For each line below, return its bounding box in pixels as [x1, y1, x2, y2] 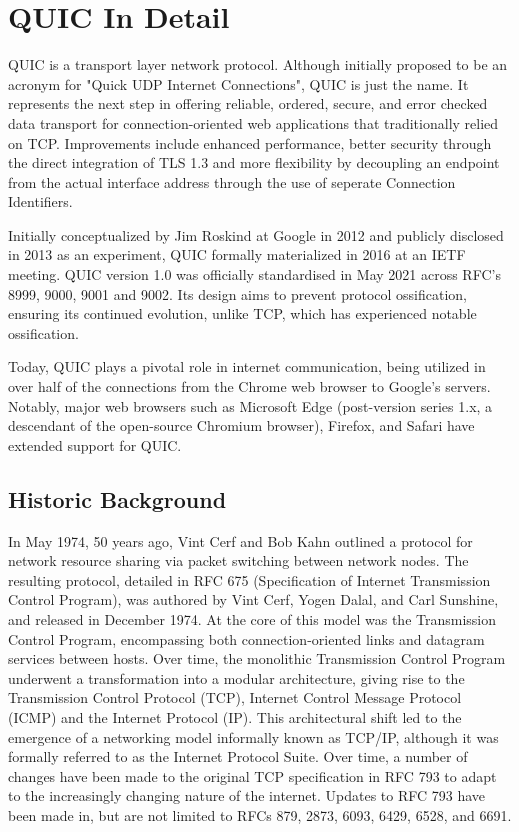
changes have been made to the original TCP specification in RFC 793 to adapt [8, 765, 497, 786]
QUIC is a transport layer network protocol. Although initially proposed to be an [8, 54, 508, 75]
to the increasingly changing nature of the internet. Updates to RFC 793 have [8, 785, 486, 806]
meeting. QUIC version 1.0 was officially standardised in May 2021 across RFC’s [8, 264, 501, 285]
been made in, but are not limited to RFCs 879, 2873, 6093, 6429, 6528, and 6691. [8, 804, 512, 825]
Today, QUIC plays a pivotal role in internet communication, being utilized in [8, 356, 486, 377]
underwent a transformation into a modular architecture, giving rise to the [8, 667, 465, 688]
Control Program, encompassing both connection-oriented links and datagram [8, 628, 485, 649]
